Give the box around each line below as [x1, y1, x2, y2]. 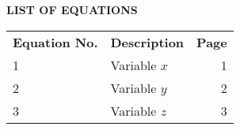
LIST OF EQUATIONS [6, 2, 138, 17]
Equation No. [13, 32, 98, 51]
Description [110, 32, 185, 51]
